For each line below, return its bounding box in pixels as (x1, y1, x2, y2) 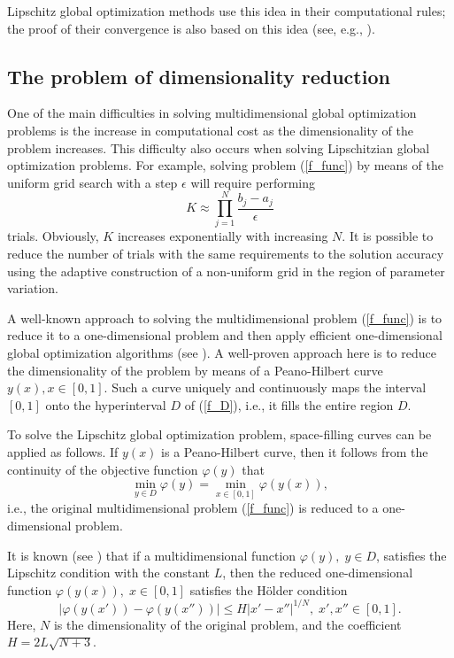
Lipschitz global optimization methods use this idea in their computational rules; (7, 2, 446, 19)
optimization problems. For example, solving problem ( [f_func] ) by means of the (7, 156, 443, 174)
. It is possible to (342, 227, 434, 245)
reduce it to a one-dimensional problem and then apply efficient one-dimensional (7, 326, 442, 344)
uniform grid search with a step (7, 173, 178, 191)
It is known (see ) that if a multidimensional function (7, 546, 296, 564)
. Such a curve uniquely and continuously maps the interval (104, 378, 427, 397)
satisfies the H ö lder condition (189, 580, 348, 599)
